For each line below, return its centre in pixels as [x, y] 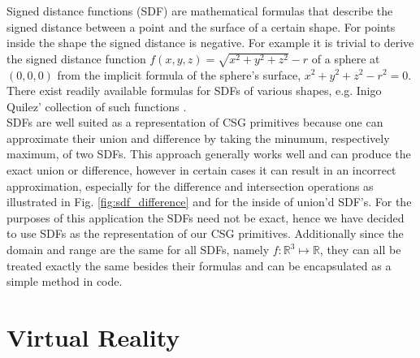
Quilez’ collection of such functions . [97, 106]
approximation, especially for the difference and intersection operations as [190, 185]
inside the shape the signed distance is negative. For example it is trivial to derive [210, 43]
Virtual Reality [93, 337]
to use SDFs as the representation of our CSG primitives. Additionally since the [205, 233]
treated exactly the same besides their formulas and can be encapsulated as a [199, 265]
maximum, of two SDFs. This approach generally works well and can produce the [209, 154]
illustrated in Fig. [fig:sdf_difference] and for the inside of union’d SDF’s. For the [209, 202]
